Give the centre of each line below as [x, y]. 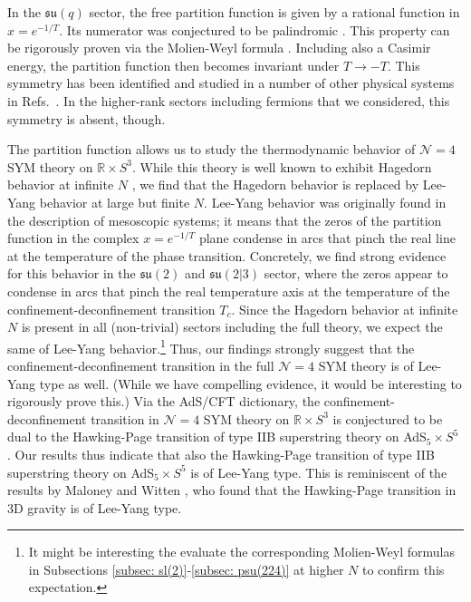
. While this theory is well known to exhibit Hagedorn [282, 166]
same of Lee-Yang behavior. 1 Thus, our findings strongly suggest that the [211, 346]
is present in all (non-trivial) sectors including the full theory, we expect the [232, 327]
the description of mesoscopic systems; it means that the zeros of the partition [225, 220]
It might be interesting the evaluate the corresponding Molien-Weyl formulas [241, 552]
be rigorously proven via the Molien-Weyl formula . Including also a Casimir [219, 48]
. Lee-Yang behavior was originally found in [325, 202]
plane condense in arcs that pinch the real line [327, 238]
